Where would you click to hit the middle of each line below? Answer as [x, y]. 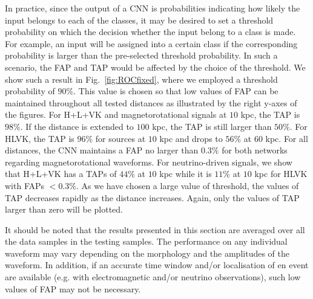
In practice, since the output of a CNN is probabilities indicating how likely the [153, 8]
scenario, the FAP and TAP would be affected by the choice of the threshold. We [155, 67]
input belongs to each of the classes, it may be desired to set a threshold [139, 20]
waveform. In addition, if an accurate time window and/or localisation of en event [157, 265]
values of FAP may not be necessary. [73, 288]
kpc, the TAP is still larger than [212, 126]
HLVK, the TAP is [40, 138]
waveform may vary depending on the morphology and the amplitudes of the [147, 253]
